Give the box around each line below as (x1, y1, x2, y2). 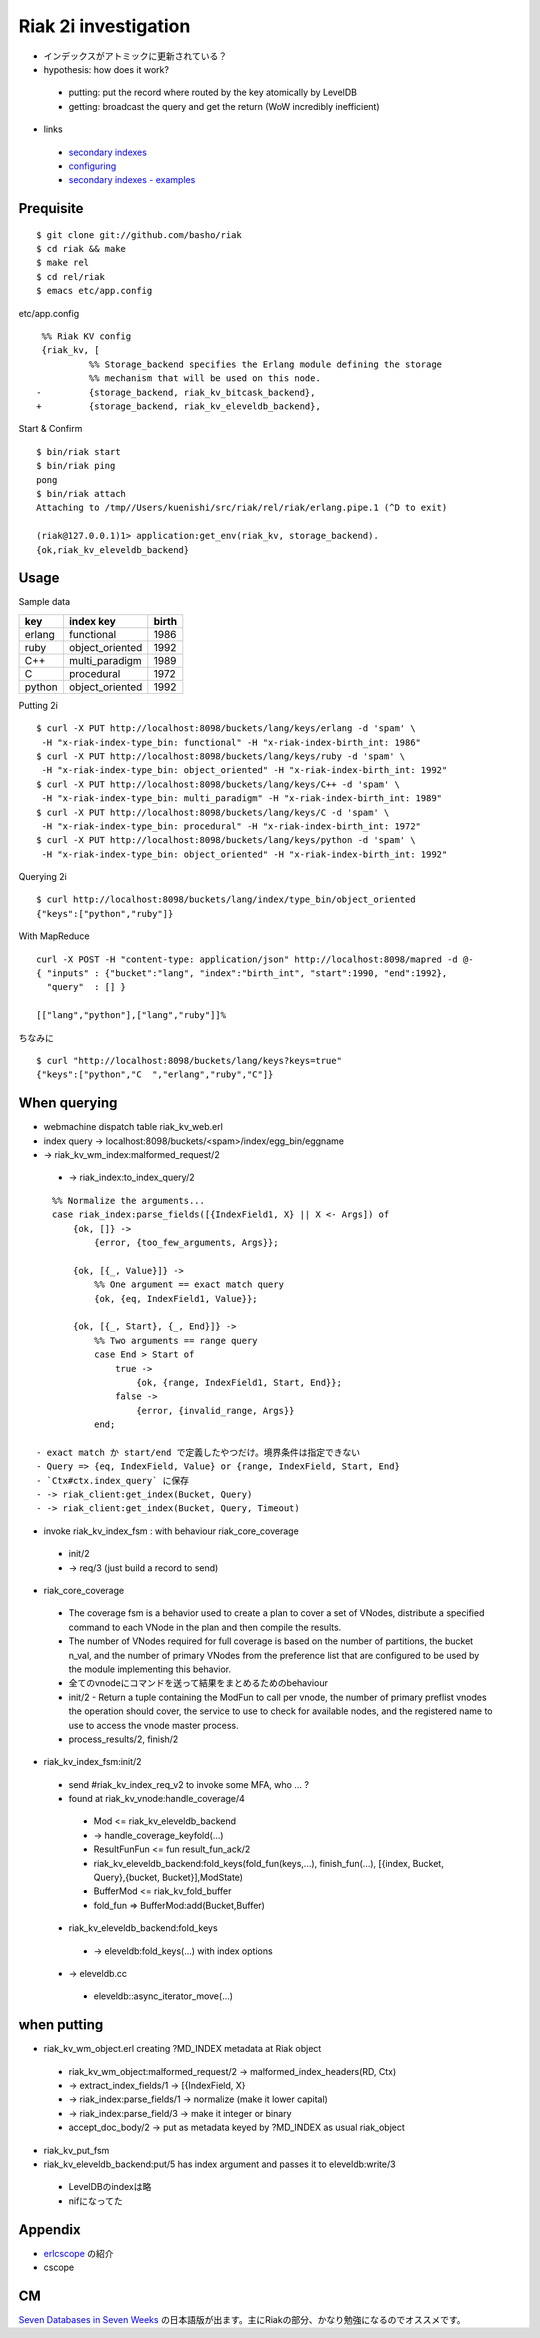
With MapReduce (18, 930, 90, 942)
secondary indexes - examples (68, 174, 196, 186)
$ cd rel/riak (36, 271, 105, 282)
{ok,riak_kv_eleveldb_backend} (36, 544, 190, 555)
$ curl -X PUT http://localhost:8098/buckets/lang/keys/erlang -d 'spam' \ (36, 723, 416, 734)
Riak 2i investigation (18, 15, 191, 37)
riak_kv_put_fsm (43, 2144, 110, 2156)
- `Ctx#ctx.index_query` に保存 (36, 1475, 190, 1486)
